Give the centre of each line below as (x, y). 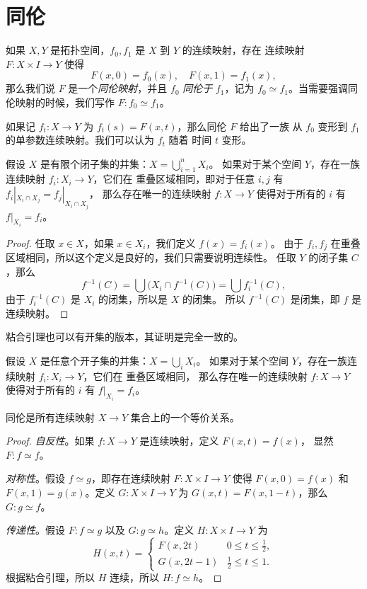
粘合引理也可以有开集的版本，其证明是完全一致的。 (124, 337)
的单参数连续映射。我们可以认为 (80, 140)
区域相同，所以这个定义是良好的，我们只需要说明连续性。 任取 (151, 257)
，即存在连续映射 (130, 478)
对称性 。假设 (35, 478)
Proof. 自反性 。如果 (50, 441)
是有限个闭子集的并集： (94, 163)
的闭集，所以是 (133, 299)
